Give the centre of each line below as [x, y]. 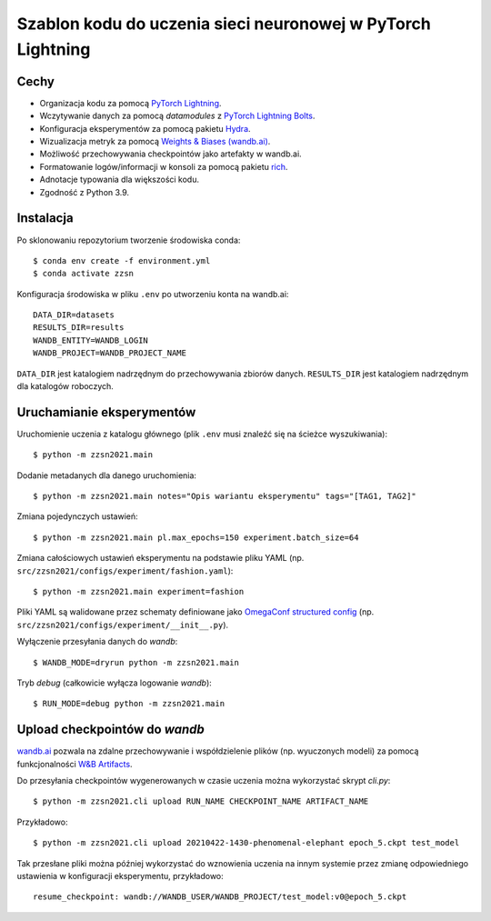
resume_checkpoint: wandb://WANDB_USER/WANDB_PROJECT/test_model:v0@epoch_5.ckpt [220, 897]
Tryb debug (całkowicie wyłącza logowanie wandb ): [115, 683]
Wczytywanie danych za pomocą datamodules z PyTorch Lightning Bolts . [177, 116]
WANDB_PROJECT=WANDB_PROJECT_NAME [110, 353]
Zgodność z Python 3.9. [85, 192]
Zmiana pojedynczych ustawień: [77, 516]
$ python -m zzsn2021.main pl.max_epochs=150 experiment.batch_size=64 [196, 537]
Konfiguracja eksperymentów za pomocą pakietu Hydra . [145, 128]
